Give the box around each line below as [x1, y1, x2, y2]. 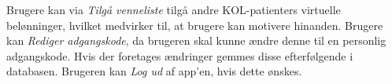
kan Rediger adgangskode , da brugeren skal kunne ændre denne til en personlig [6, 32, 386, 49]
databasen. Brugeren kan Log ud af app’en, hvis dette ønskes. [6, 63, 302, 79]
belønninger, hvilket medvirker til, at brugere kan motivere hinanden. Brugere [6, 16, 383, 33]
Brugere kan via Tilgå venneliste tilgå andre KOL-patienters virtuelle [6, 2, 341, 17]
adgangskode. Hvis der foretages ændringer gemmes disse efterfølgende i [6, 47, 353, 64]
